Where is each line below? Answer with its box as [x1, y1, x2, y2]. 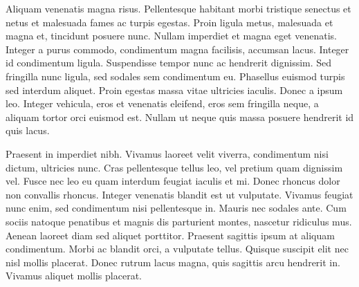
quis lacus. [6, 123, 50, 138]
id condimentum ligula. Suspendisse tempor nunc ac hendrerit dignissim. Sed [6, 55, 332, 70]
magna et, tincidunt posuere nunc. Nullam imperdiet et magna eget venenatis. [6, 28, 337, 43]
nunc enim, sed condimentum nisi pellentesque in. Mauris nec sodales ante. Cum [6, 201, 347, 215]
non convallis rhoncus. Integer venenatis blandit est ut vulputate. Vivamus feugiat [6, 187, 353, 201]
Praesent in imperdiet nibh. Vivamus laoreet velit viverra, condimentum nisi [6, 146, 329, 160]
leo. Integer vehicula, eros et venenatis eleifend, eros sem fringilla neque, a [6, 96, 319, 111]
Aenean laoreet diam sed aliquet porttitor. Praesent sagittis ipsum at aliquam [6, 228, 335, 242]
